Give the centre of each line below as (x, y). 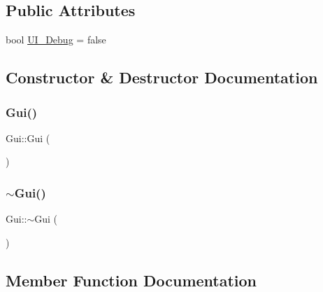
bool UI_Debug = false (56, 40)
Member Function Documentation (131, 280)
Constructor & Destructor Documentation (162, 77)
